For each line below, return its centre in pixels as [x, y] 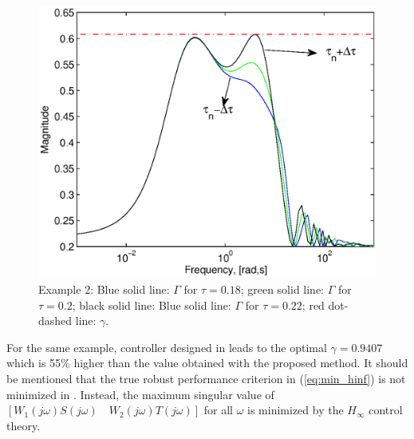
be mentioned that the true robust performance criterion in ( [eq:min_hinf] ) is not [206, 378]
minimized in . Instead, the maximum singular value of [140, 394]
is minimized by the [296, 410]
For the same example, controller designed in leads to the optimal [167, 347]
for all [219, 410]
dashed [55, 320]
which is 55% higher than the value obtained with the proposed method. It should [207, 363]
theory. [24, 425]
